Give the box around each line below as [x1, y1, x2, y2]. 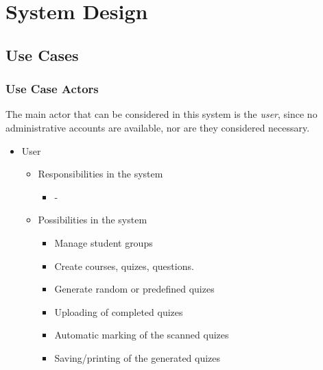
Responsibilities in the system [38, 166, 163, 181]
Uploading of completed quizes [54, 304, 183, 319]
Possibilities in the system [38, 212, 147, 227]
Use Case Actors [5, 80, 99, 97]
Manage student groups [54, 235, 153, 249]
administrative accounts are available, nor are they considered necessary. [5, 120, 310, 134]
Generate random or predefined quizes [54, 282, 215, 296]
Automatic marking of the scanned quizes [54, 328, 229, 342]
